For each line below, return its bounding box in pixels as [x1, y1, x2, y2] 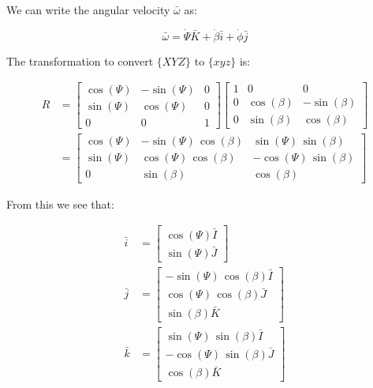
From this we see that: [6, 195, 114, 212]
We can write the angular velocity [6, 2, 170, 17]
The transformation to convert [6, 52, 154, 69]
